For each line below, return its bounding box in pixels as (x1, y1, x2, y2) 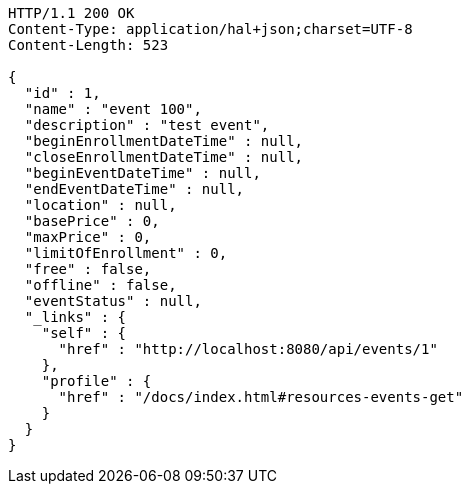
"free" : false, (24, 261, 152, 277)
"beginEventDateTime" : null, (24, 165, 261, 181)
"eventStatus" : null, (24, 293, 202, 309)
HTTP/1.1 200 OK (8, 5, 135, 21)
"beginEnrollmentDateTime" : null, (24, 133, 304, 149)
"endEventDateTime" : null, (24, 181, 245, 197)
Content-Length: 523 (8, 37, 169, 53)
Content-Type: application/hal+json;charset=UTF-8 (8, 21, 413, 37)
